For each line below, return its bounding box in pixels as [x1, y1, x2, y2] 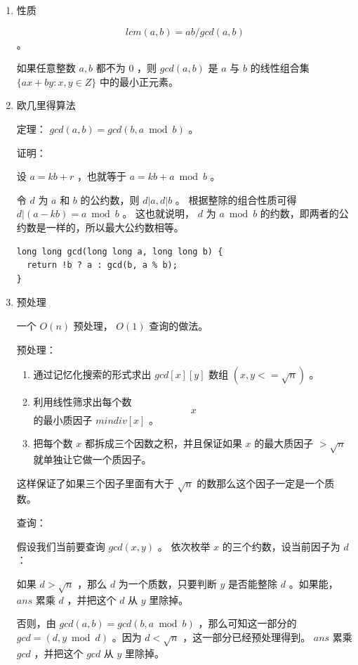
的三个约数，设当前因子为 [222, 538, 340, 553]
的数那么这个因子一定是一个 [197, 475, 325, 490]
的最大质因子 [254, 436, 314, 451]
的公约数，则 [80, 192, 140, 207]
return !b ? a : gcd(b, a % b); [27, 260, 178, 271]
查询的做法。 [149, 318, 208, 332]
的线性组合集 [250, 60, 310, 75]
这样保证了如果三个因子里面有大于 [16, 475, 174, 490]
